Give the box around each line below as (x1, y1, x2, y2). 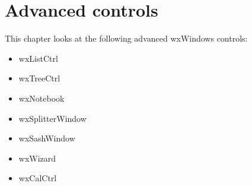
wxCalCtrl (18, 172, 57, 184)
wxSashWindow (18, 132, 75, 144)
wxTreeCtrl (18, 72, 60, 84)
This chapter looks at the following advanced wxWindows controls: (5, 32, 248, 45)
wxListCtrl (18, 52, 58, 64)
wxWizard (18, 152, 56, 164)
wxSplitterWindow (18, 112, 87, 124)
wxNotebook (18, 92, 65, 104)
